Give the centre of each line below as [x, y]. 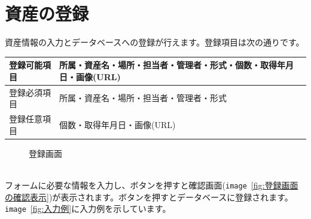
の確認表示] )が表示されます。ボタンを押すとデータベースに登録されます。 [149, 197]
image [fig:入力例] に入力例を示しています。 [88, 209]
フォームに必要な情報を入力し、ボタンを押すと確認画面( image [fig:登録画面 [152, 185]
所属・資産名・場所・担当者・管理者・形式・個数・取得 [168, 65]
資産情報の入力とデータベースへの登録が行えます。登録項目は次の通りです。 [155, 42]
